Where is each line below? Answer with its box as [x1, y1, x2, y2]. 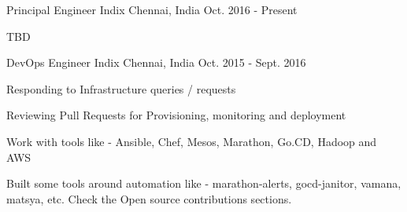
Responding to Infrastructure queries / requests [6, 80, 236, 97]
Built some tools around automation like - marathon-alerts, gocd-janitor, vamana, [6, 175, 401, 192]
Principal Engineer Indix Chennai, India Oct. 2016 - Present [6, 2, 298, 17]
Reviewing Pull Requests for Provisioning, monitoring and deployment [6, 107, 346, 123]
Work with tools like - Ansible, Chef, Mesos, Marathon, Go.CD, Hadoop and [6, 133, 377, 149]
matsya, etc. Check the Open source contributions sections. [6, 190, 292, 207]
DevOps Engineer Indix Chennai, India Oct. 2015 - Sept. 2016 [6, 54, 306, 71]
